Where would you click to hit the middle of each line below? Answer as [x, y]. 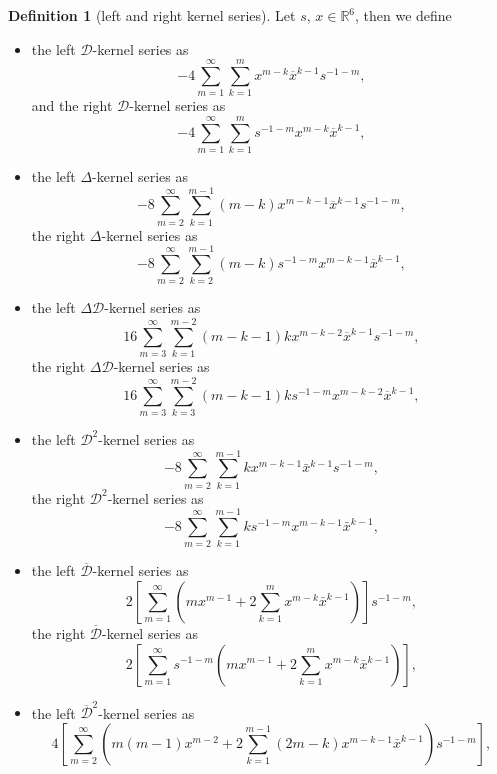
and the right [72, 105]
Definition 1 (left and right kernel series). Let [152, 15]
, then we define [403, 15]
